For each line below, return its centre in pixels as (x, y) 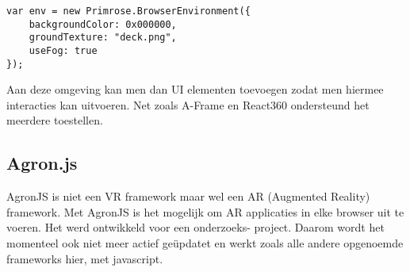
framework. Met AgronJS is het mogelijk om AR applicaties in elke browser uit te (205, 211)
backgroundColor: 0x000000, (103, 24)
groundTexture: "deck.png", (103, 38)
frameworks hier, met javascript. (85, 258)
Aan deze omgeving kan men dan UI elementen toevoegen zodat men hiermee (195, 89)
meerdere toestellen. (55, 120)
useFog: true (63, 50)
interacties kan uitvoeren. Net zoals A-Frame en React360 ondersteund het (188, 104)
